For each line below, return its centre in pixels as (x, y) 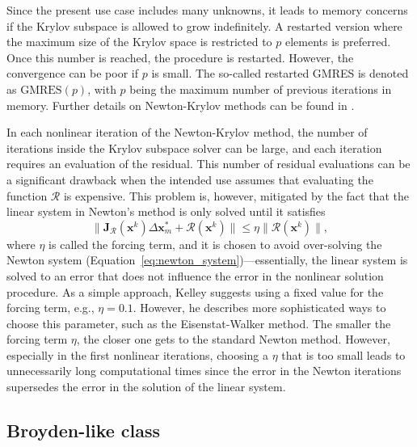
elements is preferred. (338, 42)
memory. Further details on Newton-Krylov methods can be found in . (181, 105)
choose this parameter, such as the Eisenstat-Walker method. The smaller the (199, 323)
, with (102, 89)
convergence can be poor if (73, 73)
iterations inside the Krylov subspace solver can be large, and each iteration (194, 148)
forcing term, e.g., (51, 308)
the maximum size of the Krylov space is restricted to (139, 42)
